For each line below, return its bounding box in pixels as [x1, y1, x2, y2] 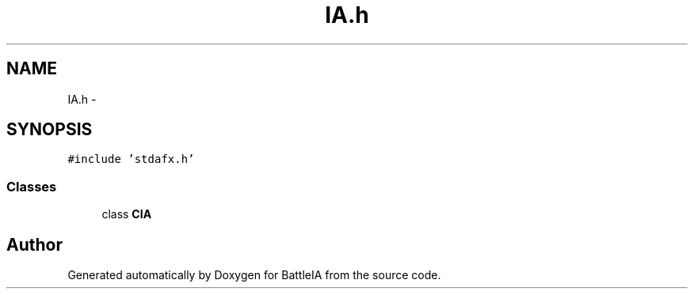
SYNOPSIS [6, 119, 93, 140]
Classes [6, 178, 57, 195]
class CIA [101, 207, 152, 221]
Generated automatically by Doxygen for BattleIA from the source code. [67, 268, 441, 282]
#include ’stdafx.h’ [67, 153, 195, 166]
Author [6, 234, 63, 255]
